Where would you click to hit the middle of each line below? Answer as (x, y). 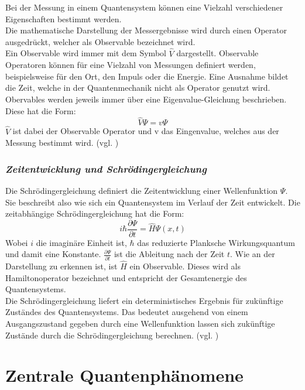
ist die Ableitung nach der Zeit (169, 254)
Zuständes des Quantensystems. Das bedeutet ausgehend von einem (127, 312)
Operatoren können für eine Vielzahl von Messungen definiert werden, (131, 65)
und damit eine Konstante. (53, 254)
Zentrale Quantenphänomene (124, 375)
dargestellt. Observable (217, 53)
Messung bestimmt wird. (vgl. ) (62, 143)
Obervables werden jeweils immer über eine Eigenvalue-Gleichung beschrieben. (146, 99)
